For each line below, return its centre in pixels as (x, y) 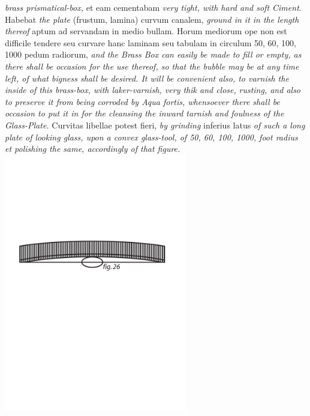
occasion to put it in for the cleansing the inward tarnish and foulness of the (145, 113)
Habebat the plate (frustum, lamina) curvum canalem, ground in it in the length (152, 19)
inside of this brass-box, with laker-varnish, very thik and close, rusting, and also (153, 90)
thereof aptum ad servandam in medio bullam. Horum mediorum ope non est (146, 31)
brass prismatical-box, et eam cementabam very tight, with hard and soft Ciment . (153, 7)
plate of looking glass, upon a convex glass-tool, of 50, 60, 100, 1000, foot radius (151, 137)
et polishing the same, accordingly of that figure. (93, 149)
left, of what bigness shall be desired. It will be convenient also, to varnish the (147, 78)
